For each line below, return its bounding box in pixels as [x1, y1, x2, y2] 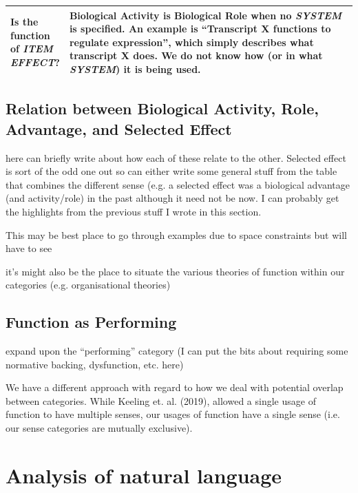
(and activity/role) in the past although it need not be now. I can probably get [6, 191, 339, 205]
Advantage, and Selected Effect [6, 118, 232, 139]
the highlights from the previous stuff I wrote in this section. [6, 204, 262, 218]
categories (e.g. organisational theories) [6, 277, 171, 292]
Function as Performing [6, 311, 177, 333]
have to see [6, 241, 52, 255]
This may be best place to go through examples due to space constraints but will [6, 227, 347, 242]
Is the [10, 14, 39, 29]
